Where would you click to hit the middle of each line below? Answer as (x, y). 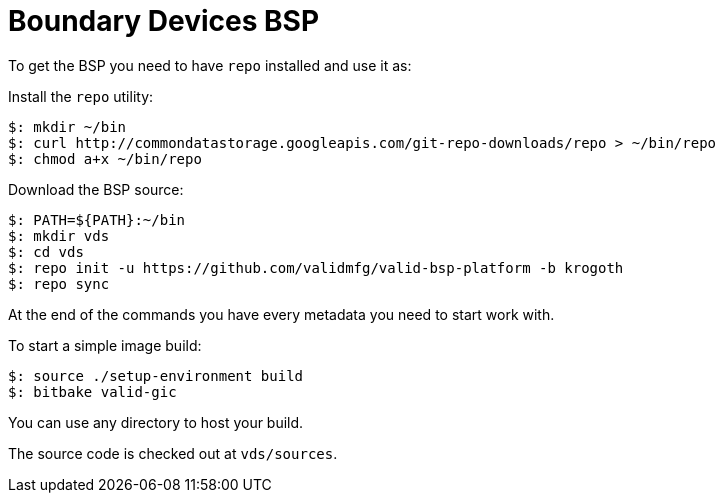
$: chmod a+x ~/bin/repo (105, 158)
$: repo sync (59, 283)
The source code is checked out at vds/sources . (173, 453)
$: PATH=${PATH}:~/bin (97, 219)
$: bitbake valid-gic (92, 391)
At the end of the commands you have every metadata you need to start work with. (281, 314)
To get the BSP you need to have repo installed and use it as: (210, 65)
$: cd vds (46, 251)
